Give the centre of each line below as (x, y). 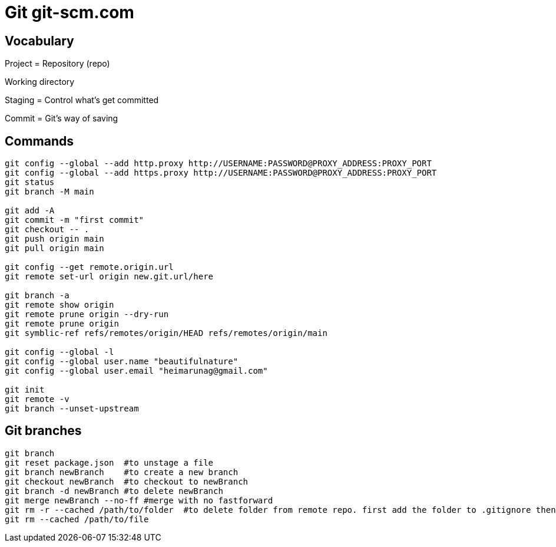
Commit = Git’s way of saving (62, 118)
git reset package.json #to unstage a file (109, 462)
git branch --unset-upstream (72, 409)
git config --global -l (59, 352)
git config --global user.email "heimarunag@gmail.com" (136, 371)
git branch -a (37, 296)
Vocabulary (39, 41)
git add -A (30, 211)
